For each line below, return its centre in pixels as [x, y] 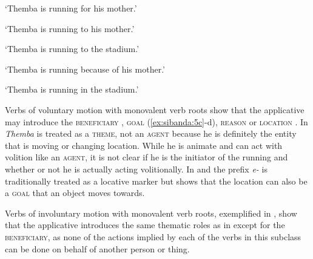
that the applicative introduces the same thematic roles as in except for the [145, 225]
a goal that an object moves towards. [75, 193]
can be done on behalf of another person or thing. [97, 248]
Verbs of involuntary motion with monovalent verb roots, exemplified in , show [151, 213]
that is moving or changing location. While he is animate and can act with [144, 145]
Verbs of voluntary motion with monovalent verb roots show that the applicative [155, 109]
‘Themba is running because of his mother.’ [85, 69]
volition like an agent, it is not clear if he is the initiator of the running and [146, 157]
